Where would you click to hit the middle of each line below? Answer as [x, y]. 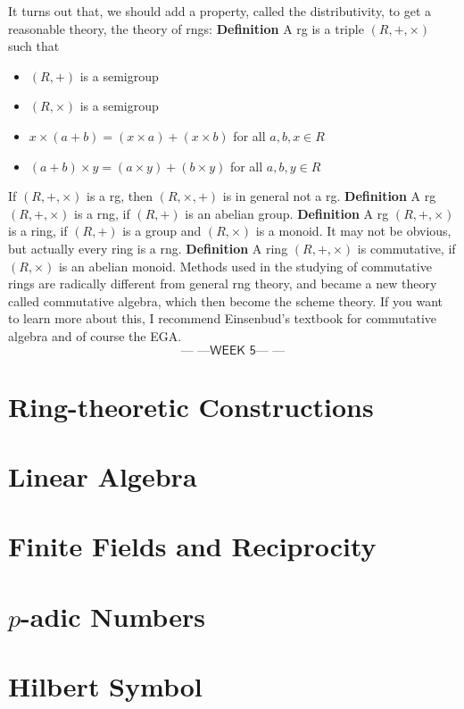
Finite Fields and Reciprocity [192, 546]
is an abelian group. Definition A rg [287, 213]
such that [34, 46]
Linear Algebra [103, 476]
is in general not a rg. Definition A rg [329, 196]
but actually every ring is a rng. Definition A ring [148, 248]
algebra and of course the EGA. [95, 335]
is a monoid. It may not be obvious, [353, 231]
